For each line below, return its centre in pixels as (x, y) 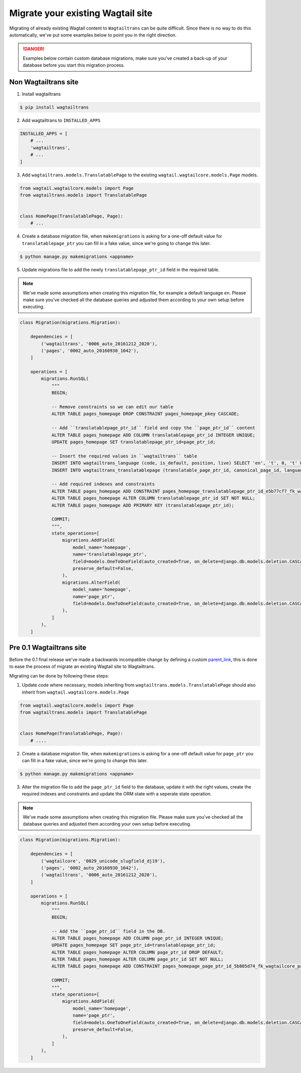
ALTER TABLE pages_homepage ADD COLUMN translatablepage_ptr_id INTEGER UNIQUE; (153, 435)
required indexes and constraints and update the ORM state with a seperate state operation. (117, 794)
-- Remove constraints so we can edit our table (112, 407)
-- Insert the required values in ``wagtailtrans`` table (124, 456)
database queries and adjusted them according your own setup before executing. (107, 824)
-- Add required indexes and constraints (103, 484)
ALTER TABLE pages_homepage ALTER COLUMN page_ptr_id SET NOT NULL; (137, 959)
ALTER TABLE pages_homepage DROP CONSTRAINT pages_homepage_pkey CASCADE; (145, 414)
